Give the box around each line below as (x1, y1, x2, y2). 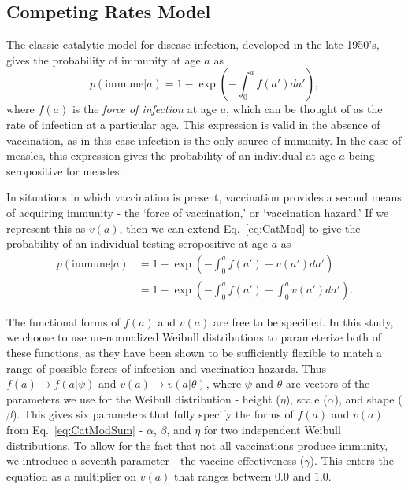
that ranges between (174, 467, 272, 484)
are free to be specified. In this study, (213, 313, 394, 330)
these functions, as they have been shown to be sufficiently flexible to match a (6, 344, 383, 360)
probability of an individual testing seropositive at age (6, 235, 269, 252)
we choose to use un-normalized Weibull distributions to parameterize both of (6, 329, 382, 345)
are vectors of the (286, 375, 370, 392)
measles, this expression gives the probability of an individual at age (6, 147, 336, 164)
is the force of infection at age (72, 101, 217, 117)
